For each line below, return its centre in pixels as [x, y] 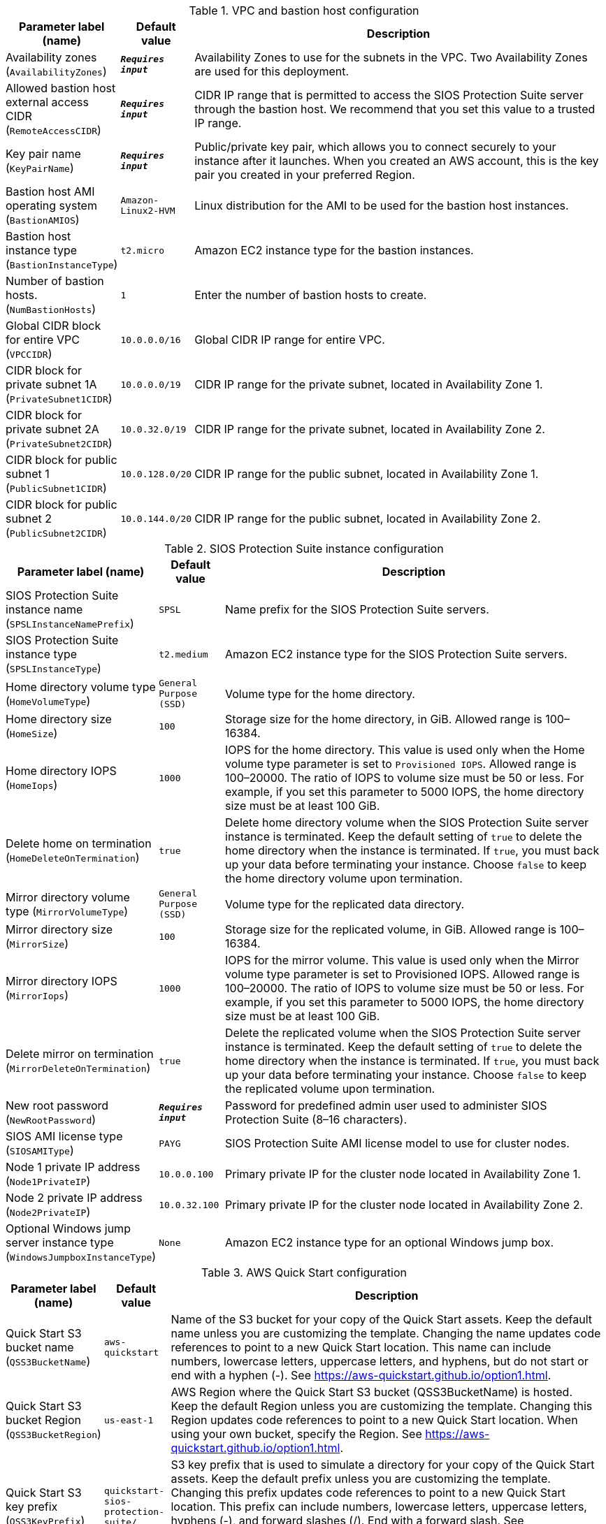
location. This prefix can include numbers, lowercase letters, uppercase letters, [379, 1507]
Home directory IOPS [61, 771]
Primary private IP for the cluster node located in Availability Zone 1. [403, 1174]
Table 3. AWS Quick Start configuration [304, 1272]
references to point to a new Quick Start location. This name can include [361, 1347]
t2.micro [143, 250]
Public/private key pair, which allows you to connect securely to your [375, 147]
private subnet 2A [52, 429]
